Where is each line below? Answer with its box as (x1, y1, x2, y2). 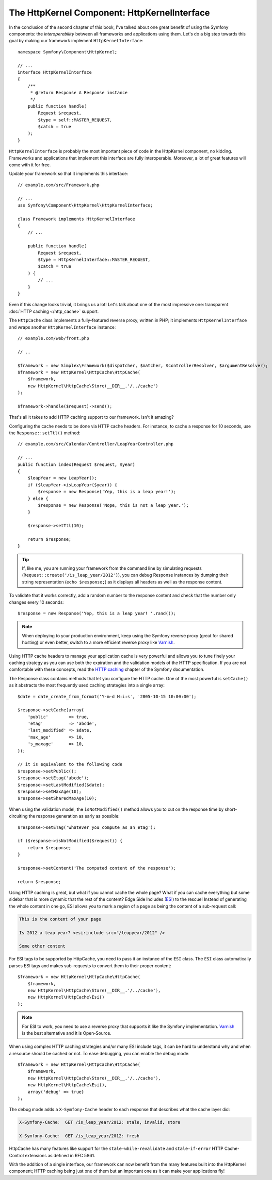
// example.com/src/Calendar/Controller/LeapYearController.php (17, 441, 174, 447)
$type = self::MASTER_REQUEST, (38, 117, 112, 122)
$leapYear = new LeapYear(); (27, 475, 97, 481)
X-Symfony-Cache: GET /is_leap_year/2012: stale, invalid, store (19, 1120, 180, 1125)
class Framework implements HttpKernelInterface (17, 216, 135, 222)
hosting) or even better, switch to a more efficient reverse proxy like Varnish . (22, 639, 175, 646)
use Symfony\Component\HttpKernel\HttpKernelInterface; (17, 202, 153, 208)
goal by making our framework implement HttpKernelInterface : (9, 38, 144, 44)
